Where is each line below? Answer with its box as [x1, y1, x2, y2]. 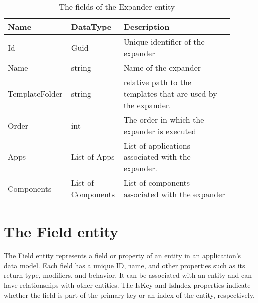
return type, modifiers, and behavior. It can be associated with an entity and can [4, 270, 252, 280]
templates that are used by [123, 88, 217, 99]
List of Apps [71, 151, 115, 162]
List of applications [123, 140, 191, 151]
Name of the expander [123, 62, 201, 73]
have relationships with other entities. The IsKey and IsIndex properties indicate [4, 279, 251, 290]
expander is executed [123, 125, 196, 137]
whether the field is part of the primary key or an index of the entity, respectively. [4, 289, 255, 300]
